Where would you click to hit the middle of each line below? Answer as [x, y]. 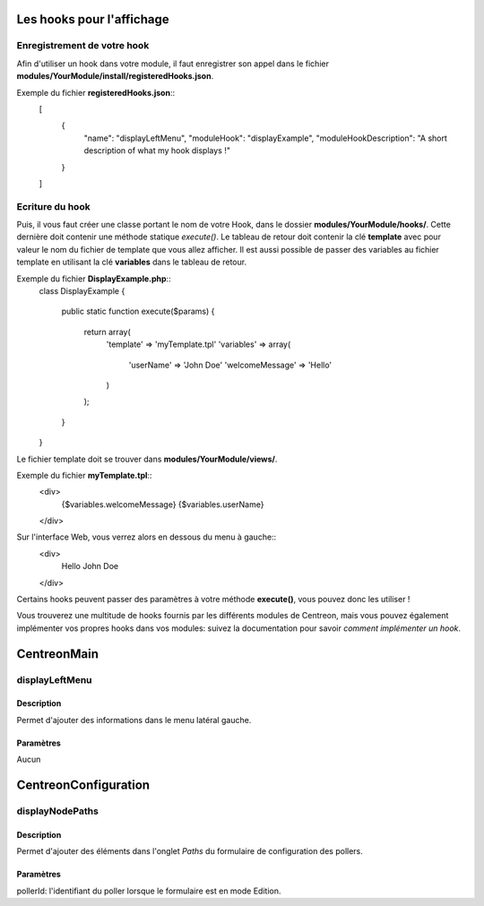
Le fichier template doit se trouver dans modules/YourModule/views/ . [147, 459]
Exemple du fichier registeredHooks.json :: [95, 92]
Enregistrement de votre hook [83, 46]
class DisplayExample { [82, 290]
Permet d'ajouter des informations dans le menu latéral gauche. [134, 720]
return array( [108, 332]
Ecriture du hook [53, 206]
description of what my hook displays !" [157, 151]
